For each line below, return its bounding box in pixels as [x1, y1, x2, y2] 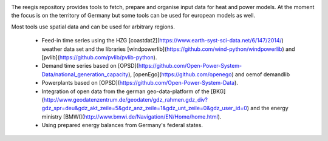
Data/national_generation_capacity [41, 70, 129, 78]
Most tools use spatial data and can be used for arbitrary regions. [11, 23, 176, 30]
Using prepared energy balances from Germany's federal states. [41, 122, 203, 129]
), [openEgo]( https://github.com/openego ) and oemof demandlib [128, 70, 290, 78]
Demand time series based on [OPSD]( [41, 62, 139, 70]
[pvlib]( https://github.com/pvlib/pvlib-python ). [41, 53, 157, 61]
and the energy [250, 105, 289, 112]
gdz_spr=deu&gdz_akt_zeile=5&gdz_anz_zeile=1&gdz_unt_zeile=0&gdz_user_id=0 [41, 105, 247, 112]
